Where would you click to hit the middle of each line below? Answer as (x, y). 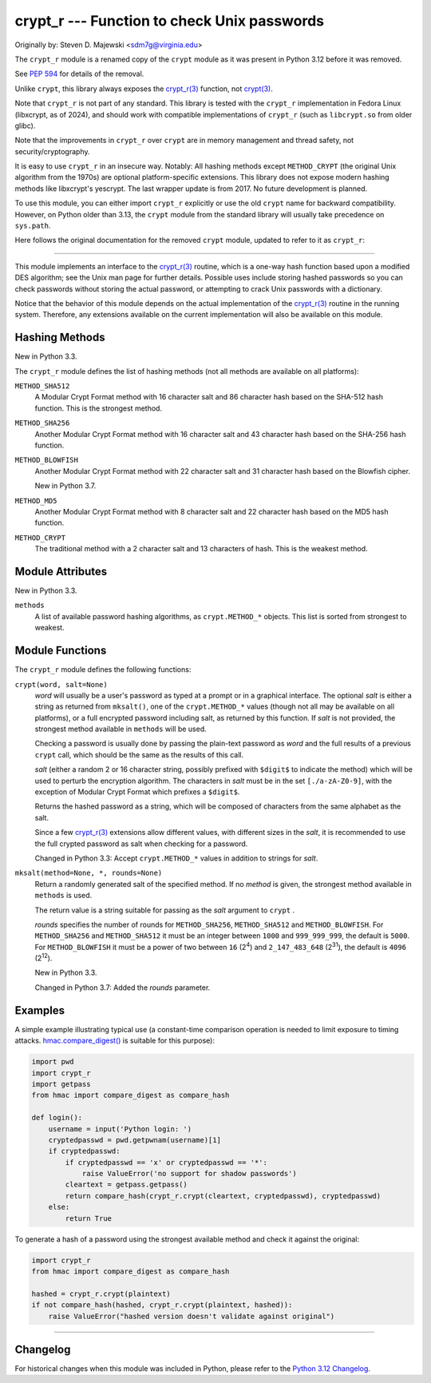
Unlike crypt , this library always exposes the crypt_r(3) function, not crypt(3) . (144, 89)
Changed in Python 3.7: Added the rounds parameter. (123, 988)
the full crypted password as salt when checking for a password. (141, 844)
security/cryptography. (53, 151)
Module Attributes (61, 571)
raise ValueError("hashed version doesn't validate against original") (192, 1316)
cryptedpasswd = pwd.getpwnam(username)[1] (134, 1140)
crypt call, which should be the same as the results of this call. (139, 754)
